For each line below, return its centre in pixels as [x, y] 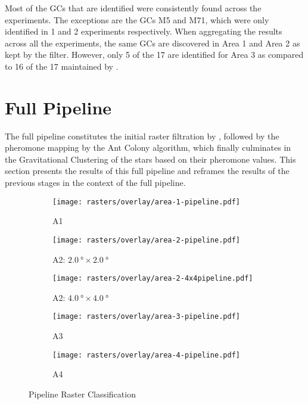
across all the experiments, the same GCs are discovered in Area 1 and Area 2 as [153, 43]
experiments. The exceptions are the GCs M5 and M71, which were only [137, 19]
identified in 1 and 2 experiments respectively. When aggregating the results [144, 31]
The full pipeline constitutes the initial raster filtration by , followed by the [142, 136]
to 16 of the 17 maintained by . [62, 66]
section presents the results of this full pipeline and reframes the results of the [147, 171]
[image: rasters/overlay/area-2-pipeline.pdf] [146, 240]
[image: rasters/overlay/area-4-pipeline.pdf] [146, 355]
